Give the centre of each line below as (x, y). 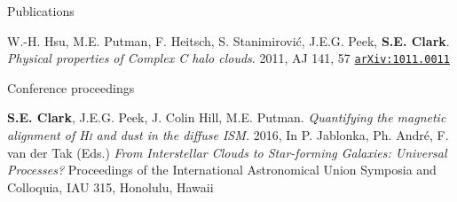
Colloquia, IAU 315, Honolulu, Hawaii (110, 186)
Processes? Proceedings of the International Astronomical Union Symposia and (222, 170)
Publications (41, 11)
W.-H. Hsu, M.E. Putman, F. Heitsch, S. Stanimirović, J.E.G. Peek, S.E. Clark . (228, 40)
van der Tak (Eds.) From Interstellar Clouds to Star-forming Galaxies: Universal (227, 152)
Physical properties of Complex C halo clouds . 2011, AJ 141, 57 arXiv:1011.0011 (228, 58)
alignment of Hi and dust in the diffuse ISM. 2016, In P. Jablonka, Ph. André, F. (228, 135)
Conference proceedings (71, 87)
